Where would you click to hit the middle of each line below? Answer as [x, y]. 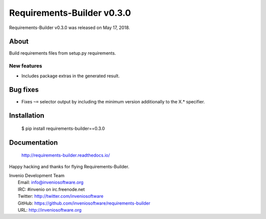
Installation [27, 116]
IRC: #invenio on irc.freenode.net [51, 189]
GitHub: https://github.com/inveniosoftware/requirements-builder [84, 203]
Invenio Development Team [37, 176]
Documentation [33, 142]
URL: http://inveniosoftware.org [50, 210]
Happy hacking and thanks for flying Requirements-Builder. [69, 166]
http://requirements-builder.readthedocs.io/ [66, 156]
